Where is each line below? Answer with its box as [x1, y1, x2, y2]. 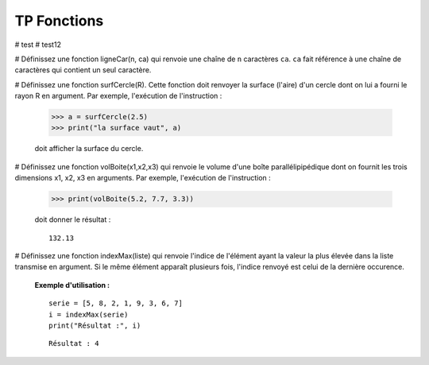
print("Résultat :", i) [48, 320, 141, 330]
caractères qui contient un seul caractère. [14, 65, 152, 75]
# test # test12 [14, 40, 61, 49]
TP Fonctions [14, 12, 104, 29]
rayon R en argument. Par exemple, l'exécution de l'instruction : [14, 91, 222, 101]
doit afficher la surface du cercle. [34, 144, 144, 153]
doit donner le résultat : [34, 215, 111, 224]
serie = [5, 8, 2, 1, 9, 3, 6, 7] [48, 299, 183, 308]
